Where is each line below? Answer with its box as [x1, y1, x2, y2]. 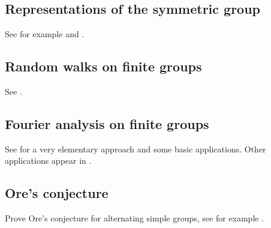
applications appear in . [5, 154, 92, 167]
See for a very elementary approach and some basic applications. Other [5, 142, 266, 155]
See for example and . [5, 28, 85, 40]
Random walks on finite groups [5, 57, 202, 76]
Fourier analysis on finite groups [5, 114, 209, 133]
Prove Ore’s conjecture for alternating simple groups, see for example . [5, 212, 264, 224]
